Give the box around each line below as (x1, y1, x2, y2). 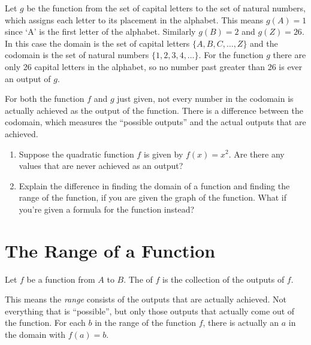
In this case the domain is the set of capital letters (5, 37, 190, 49)
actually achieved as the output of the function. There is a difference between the (5, 104, 303, 116)
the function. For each (5, 316, 86, 329)
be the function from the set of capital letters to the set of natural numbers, (26, 2, 306, 14)
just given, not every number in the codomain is (117, 92, 294, 105)
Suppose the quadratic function (19, 147, 134, 160)
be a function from (26, 273, 95, 285)
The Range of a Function (5, 238, 216, 262)
